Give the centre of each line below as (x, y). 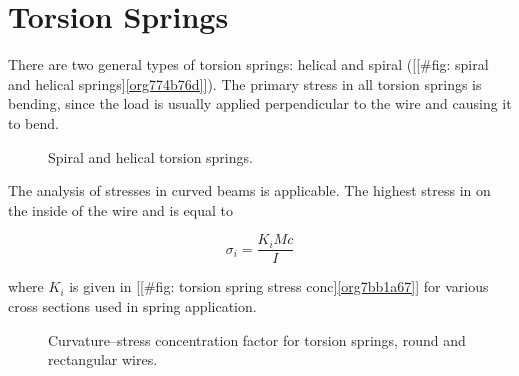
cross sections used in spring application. (132, 305)
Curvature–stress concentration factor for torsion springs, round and (257, 339)
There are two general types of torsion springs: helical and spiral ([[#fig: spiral (248, 64)
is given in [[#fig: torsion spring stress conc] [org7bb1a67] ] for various (279, 286)
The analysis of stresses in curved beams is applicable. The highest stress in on (249, 190)
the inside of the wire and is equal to (120, 209)
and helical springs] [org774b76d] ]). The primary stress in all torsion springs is (245, 83)
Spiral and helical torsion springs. (150, 156)
